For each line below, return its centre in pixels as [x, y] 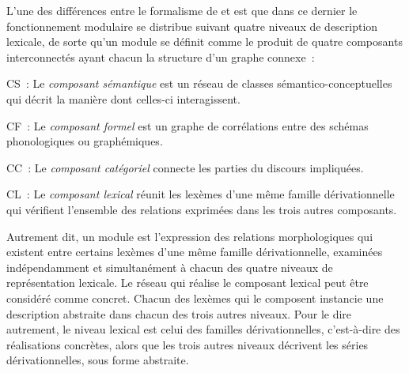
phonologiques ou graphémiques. [85, 141]
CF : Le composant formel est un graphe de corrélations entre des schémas [187, 125]
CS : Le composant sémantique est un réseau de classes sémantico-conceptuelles [199, 83]
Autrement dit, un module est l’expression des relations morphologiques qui [190, 236]
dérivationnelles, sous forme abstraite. [98, 360]
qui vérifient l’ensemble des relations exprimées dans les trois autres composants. [202, 209]
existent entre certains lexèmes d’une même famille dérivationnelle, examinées [195, 252]
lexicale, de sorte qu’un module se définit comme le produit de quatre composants [204, 41]
